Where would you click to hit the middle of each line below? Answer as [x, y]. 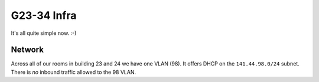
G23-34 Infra [44, 15]
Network [27, 50]
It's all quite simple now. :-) [44, 33]
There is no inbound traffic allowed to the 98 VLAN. [74, 72]
